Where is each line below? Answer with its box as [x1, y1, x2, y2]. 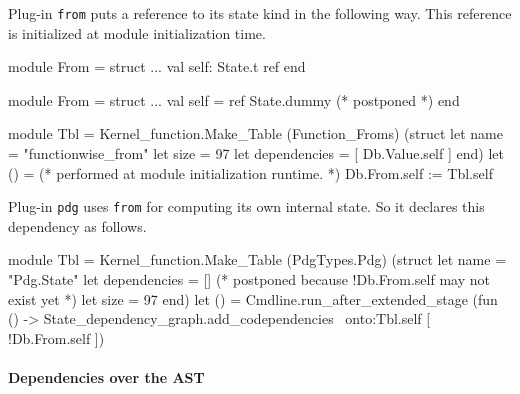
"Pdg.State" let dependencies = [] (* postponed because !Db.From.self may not [8, 269, 490, 290]
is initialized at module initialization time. [8, 22, 266, 43]
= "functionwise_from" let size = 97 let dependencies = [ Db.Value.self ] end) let [8, 143, 504, 164]
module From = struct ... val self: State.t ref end [8, 56, 306, 77]
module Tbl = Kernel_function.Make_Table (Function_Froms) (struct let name [8, 123, 503, 144]
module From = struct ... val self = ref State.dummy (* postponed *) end [8, 89, 460, 110]
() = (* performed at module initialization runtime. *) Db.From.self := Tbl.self [8, 162, 493, 183]
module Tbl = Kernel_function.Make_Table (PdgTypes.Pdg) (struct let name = [8, 249, 507, 270]
